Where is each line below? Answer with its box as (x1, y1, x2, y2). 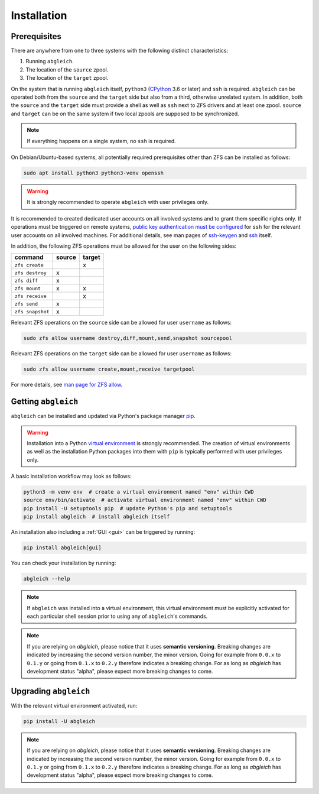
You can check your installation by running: (11, 559, 116, 567)
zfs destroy (14, 270, 47, 276)
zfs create (14, 262, 44, 268)
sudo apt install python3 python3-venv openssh (23, 169, 164, 176)
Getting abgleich (11, 397, 79, 407)
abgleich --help (23, 575, 71, 582)
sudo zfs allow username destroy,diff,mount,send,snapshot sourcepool (23, 335, 233, 342)
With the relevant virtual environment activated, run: (11, 702, 138, 709)
